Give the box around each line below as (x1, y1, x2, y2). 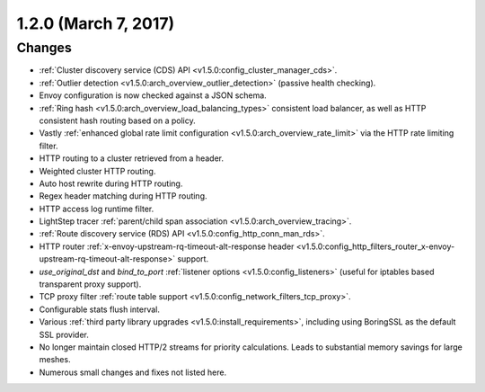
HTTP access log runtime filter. (39, 203, 154, 214)
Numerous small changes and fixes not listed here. (39, 367, 227, 378)
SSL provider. (39, 329, 89, 340)
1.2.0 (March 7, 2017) (16, 13, 175, 33)
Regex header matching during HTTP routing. (39, 191, 207, 201)
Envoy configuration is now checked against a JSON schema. (39, 90, 267, 101)
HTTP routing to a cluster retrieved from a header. (39, 153, 225, 164)
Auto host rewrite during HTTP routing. (39, 178, 183, 189)
